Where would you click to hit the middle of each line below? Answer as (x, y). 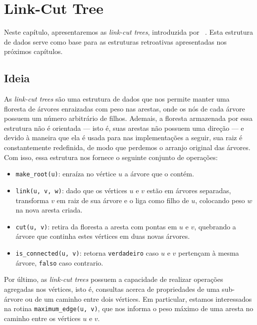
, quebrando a (215, 226)
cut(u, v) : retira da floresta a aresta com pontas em (96, 226)
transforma (32, 200)
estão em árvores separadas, (189, 190)
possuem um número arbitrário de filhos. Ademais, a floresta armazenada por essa (128, 118)
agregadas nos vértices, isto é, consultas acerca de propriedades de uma (112, 289)
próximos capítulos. (33, 51)
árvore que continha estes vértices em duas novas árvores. (103, 236)
